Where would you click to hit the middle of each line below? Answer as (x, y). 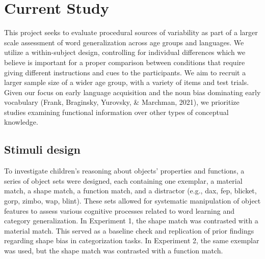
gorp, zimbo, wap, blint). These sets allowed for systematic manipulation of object (132, 201)
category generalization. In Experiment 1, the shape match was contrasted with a (131, 221)
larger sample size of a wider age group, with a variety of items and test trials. (127, 82)
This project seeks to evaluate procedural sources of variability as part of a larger (131, 32)
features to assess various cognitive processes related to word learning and (119, 210)
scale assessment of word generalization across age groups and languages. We (124, 42)
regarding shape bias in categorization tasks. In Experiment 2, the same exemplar (132, 240)
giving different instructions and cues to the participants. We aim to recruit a (125, 72)
